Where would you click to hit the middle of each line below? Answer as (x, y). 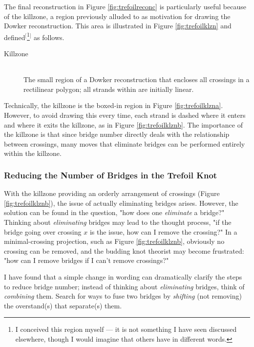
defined (15, 37)
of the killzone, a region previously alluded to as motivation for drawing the (117, 16)
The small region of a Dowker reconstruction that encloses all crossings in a (137, 79)
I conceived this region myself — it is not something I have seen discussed (126, 329)
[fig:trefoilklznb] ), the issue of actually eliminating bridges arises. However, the (121, 203)
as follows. (49, 37)
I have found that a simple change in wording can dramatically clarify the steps (123, 276)
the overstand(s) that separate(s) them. (63, 305)
